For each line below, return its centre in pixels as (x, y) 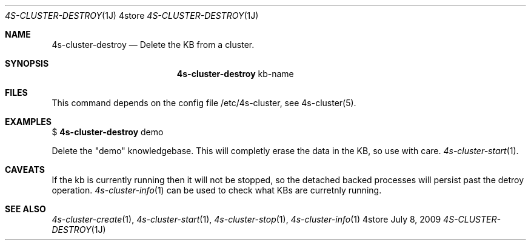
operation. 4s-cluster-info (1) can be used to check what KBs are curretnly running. (217, 190)
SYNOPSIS (27, 63)
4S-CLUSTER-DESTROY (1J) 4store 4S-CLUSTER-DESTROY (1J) (132, 15)
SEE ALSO (25, 209)
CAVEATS (25, 169)
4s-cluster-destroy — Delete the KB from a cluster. (153, 45)
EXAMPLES (28, 122)
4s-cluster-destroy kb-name (235, 74)
